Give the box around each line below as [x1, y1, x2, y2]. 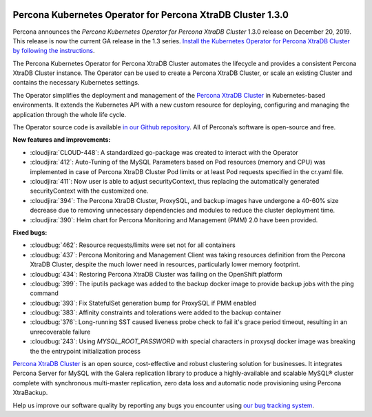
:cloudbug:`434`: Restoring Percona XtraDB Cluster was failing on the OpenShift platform [30, 270, 282, 278]
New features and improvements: [12, 136, 111, 144]
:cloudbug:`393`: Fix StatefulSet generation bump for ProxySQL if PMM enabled [30, 299, 256, 307]
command [30, 289, 59, 297]
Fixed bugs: [12, 228, 48, 237]
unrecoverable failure [30, 328, 91, 336]
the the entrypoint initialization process [30, 347, 141, 355]
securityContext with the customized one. [30, 186, 149, 195]
